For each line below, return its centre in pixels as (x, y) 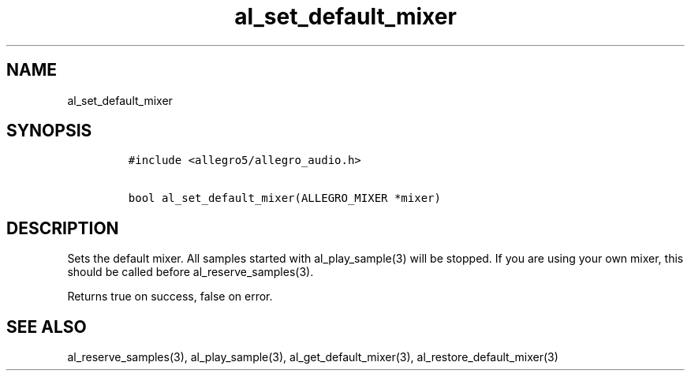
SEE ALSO (47, 327)
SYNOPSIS (49, 131)
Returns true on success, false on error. (170, 297)
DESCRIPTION (63, 228)
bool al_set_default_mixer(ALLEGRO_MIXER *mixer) (284, 198)
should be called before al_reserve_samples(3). (190, 272)
